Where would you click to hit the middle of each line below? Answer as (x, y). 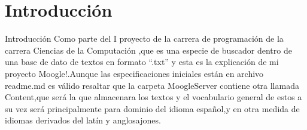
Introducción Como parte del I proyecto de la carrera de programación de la (144, 38)
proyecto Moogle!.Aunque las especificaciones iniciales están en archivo (134, 73)
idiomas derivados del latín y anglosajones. (83, 120)
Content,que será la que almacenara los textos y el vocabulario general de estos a (153, 97)
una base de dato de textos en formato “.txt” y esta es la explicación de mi (142, 62)
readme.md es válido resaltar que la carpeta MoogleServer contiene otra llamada (152, 85)
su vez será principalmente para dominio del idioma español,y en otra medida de (152, 108)
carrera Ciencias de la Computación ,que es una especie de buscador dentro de (148, 50)
